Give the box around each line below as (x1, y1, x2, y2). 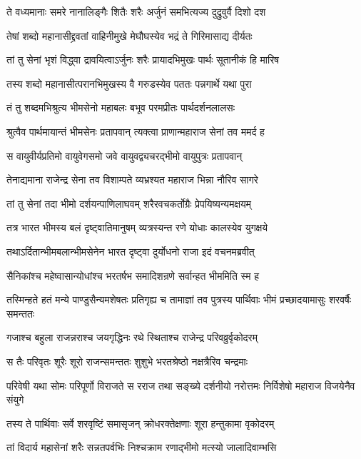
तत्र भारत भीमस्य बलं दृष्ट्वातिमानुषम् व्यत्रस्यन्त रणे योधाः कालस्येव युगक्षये (6, 220, 268, 235)
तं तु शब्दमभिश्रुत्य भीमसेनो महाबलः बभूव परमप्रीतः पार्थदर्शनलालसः (6, 100, 235, 115)
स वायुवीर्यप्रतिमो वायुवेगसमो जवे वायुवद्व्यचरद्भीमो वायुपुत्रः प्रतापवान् (6, 148, 243, 163)
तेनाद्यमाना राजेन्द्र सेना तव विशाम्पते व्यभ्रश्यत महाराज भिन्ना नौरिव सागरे (6, 172, 258, 187)
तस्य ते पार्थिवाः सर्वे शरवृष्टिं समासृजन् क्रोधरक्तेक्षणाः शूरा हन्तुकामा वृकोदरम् (6, 415, 275, 430)
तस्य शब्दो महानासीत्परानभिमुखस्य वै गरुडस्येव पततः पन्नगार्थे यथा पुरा (6, 76, 252, 91)
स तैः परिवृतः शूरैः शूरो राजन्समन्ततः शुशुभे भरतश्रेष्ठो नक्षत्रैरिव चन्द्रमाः (6, 353, 248, 368)
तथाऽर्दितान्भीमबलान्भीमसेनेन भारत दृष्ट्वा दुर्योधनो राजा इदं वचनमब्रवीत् (6, 243, 255, 258)
